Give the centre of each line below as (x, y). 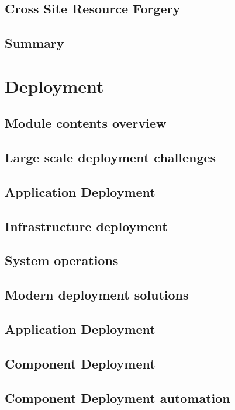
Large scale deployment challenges (110, 157)
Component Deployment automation (117, 397)
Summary (34, 43)
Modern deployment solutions (97, 295)
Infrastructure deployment (86, 226)
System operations (62, 260)
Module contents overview (86, 123)
